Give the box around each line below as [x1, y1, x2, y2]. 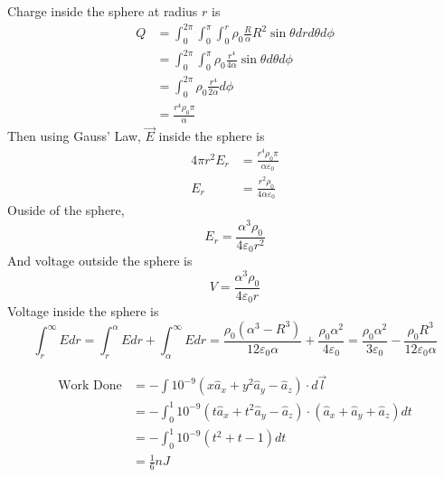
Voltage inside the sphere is [7, 302, 159, 321]
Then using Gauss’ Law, [7, 126, 141, 145]
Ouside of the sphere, [7, 201, 125, 220]
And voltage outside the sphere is [7, 251, 193, 270]
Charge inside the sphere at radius [7, 2, 198, 20]
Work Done [58, 379, 122, 393]
